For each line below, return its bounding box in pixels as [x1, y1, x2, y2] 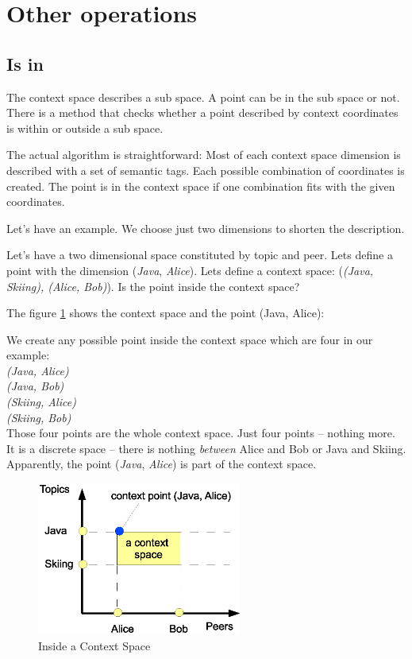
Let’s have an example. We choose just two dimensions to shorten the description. [6, 219, 405, 236]
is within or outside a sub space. [6, 119, 164, 136]
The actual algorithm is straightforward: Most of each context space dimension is [6, 146, 401, 163]
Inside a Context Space [38, 637, 151, 653]
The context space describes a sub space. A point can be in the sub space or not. [6, 88, 400, 105]
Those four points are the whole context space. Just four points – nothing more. [6, 424, 395, 441]
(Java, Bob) [6, 378, 64, 394]
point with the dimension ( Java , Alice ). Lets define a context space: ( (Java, [6, 262, 374, 278]
